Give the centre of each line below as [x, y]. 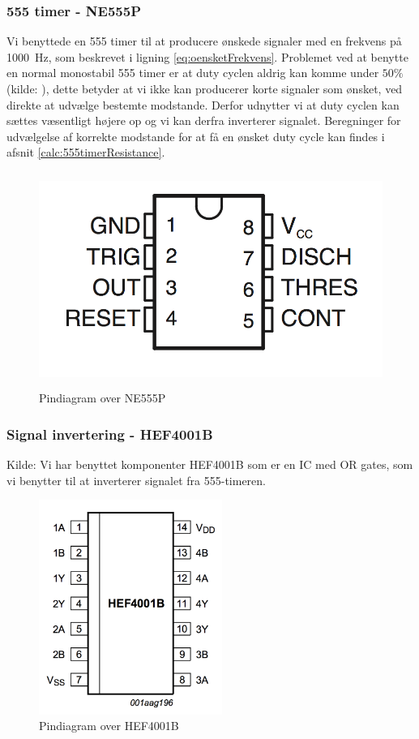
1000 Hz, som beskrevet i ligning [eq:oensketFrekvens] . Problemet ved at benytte [207, 56]
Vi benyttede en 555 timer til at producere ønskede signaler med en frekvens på [204, 41]
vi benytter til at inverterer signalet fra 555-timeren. [136, 480]
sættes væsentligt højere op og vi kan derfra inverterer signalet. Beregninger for [204, 120]
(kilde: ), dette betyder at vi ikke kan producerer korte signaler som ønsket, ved [205, 88]
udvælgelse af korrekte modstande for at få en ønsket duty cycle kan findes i [196, 136]
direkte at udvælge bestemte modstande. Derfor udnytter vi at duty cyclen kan [203, 104]
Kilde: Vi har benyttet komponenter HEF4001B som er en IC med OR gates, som [210, 464]
